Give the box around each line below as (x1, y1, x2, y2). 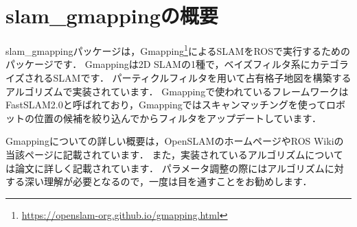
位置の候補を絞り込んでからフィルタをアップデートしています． (34, 110, 322, 125)
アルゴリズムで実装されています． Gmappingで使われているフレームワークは (5, 84, 349, 98)
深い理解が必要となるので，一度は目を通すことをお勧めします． (24, 174, 312, 189)
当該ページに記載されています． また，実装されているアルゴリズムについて (5, 147, 343, 161)
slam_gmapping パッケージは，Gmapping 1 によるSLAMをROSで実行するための (5, 42, 350, 58)
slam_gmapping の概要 (5, 1, 218, 29)
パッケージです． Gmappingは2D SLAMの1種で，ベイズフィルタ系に (5, 57, 310, 71)
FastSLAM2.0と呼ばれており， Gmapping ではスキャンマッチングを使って (5, 97, 327, 112)
